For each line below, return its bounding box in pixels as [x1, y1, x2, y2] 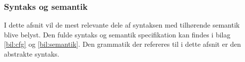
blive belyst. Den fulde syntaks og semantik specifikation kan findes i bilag [4, 29, 231, 39]
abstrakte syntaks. [4, 49, 60, 59]
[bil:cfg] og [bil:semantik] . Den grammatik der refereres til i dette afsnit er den [4, 39, 241, 49]
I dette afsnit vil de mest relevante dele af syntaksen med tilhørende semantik [4, 20, 240, 30]
